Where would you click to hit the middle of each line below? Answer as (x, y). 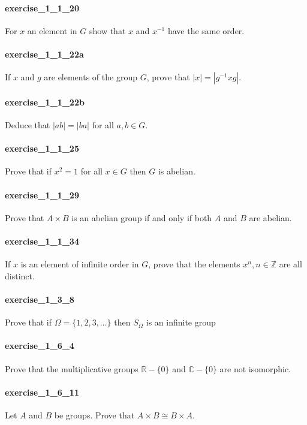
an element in (52, 30)
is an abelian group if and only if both (142, 217)
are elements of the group (91, 77)
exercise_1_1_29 (42, 195)
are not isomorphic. (255, 368)
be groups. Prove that (94, 415)
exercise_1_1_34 (42, 241)
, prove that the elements (194, 264)
